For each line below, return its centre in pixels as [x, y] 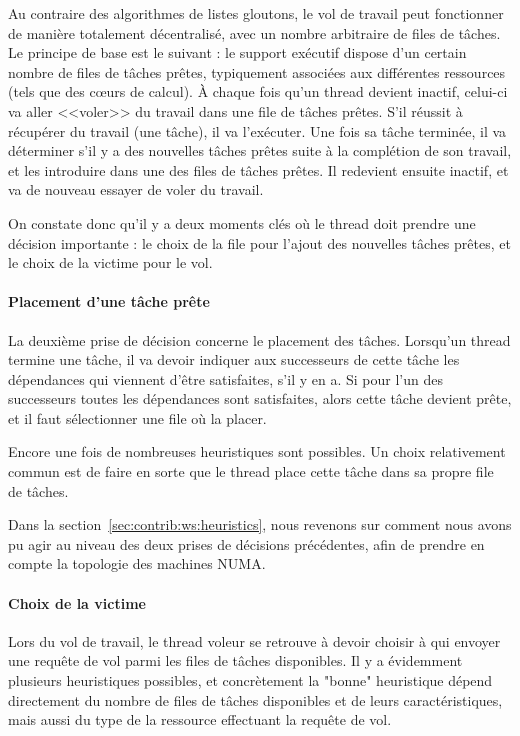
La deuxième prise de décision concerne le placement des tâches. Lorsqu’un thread [259, 339]
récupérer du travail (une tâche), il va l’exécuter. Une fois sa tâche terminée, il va [257, 130]
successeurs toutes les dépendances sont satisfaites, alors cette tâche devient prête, [260, 398]
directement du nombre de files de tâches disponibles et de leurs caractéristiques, [255, 699]
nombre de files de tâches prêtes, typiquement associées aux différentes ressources [257, 71]
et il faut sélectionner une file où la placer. [137, 417]
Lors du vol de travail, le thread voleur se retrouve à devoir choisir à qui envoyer [254, 640]
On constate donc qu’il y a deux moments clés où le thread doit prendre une [242, 222]
